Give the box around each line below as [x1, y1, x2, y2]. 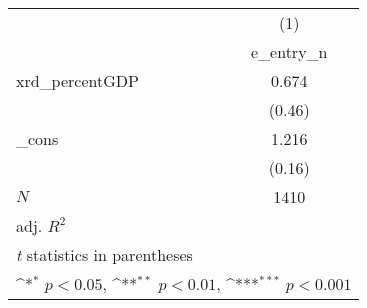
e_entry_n [250, 40, 328, 63]
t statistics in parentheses [16, 243, 193, 266]
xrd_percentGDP [16, 69, 139, 92]
